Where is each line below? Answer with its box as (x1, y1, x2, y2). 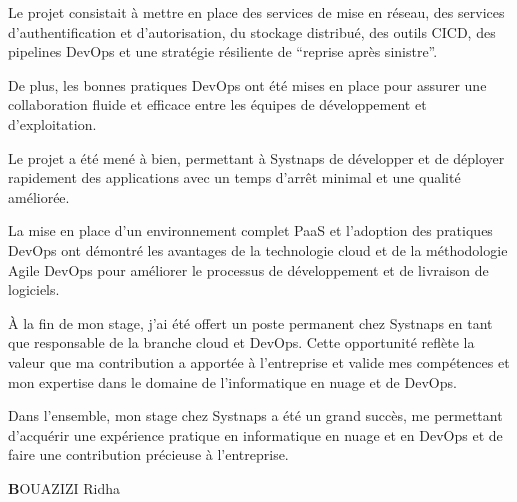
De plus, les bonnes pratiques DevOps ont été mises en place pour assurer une (8, 74, 487, 95)
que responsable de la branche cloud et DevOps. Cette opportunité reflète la (8, 332, 475, 353)
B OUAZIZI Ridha (8, 477, 120, 498)
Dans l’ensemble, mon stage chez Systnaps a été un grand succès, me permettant (8, 405, 503, 426)
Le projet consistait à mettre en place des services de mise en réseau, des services (8, 2, 505, 22)
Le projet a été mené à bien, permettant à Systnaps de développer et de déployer (8, 147, 505, 168)
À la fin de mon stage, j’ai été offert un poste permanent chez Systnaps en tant (8, 312, 493, 333)
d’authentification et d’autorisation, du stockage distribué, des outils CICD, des (8, 21, 496, 42)
